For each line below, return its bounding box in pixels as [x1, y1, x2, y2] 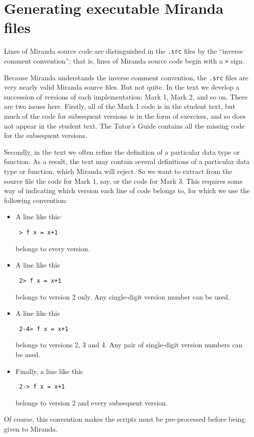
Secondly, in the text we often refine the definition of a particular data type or [4, 146, 240, 157]
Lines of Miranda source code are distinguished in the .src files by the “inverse [4, 46, 243, 56]
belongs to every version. [15, 243, 90, 253]
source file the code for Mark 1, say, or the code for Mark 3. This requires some [4, 175, 243, 186]
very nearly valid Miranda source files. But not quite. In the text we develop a [4, 82, 240, 92]
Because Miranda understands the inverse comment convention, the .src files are [4, 72, 249, 82]
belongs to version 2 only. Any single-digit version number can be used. [15, 291, 230, 302]
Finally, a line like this [15, 366, 83, 376]
